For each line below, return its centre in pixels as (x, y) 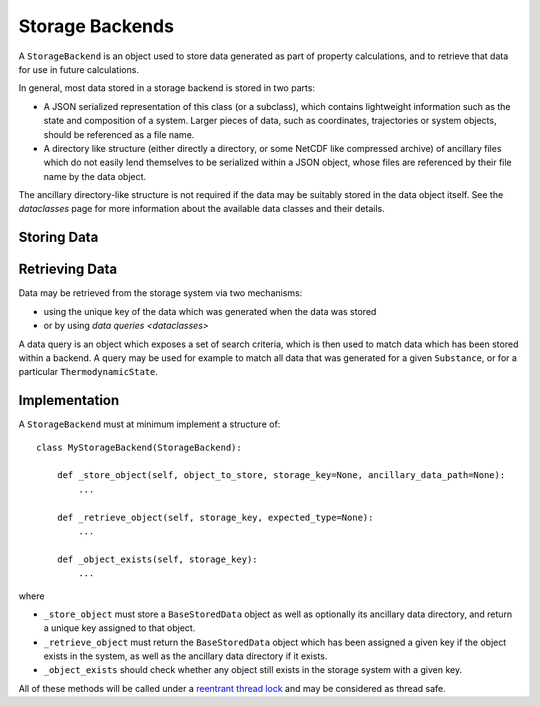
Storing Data (58, 237)
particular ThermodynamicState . (88, 372)
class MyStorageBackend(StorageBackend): (139, 447)
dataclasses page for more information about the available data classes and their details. (201, 209)
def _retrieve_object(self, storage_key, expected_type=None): (215, 517)
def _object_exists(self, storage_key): (157, 559)
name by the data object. (95, 176)
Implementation (69, 400)
